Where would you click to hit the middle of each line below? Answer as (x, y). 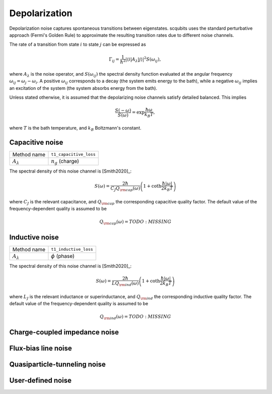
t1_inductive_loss (72, 249)
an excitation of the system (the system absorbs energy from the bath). (83, 88)
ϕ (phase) (63, 256)
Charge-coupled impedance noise (64, 332)
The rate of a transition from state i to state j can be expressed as (78, 44)
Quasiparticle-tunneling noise (57, 364)
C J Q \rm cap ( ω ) (125, 189)
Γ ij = (114, 60)
